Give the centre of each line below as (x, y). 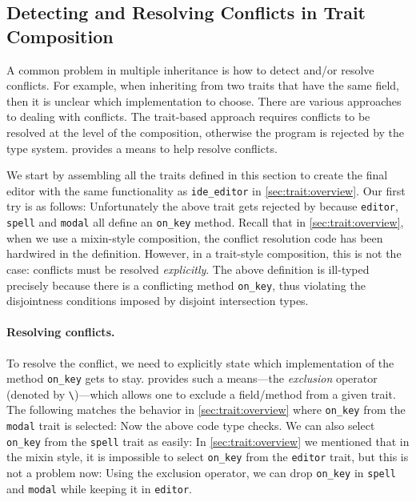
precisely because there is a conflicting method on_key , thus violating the (186, 285)
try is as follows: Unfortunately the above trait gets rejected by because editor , (202, 206)
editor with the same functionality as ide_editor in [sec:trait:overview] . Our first (206, 190)
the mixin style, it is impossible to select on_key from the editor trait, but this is (208, 457)
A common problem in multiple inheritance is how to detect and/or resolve (190, 69)
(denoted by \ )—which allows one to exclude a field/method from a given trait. (201, 394)
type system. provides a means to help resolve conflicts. (142, 148)
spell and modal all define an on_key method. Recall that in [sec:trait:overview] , (205, 222)
